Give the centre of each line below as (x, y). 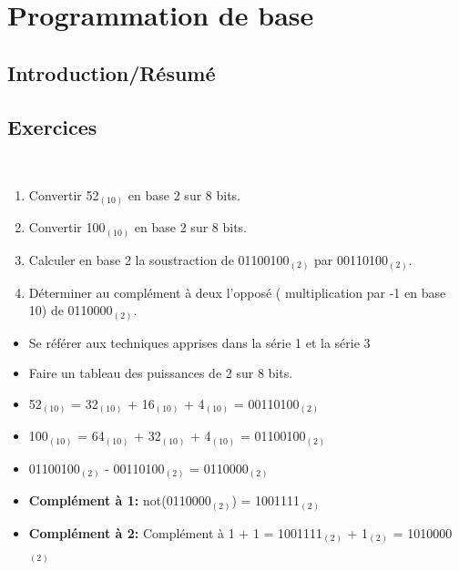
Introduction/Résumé (112, 72)
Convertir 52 (64, 194)
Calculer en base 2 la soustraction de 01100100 (159, 259)
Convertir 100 (67, 227)
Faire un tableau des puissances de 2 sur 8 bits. (161, 373)
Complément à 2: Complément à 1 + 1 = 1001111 (176, 532)
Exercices (52, 126)
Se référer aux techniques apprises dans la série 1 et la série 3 (199, 342)
